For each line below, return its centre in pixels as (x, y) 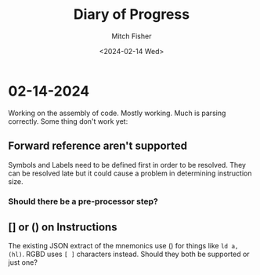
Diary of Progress (132, 14)
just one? (23, 262)
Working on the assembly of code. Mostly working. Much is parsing (117, 113)
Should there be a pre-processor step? (83, 201)
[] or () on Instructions (63, 227)
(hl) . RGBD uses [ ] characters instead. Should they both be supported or (129, 254)
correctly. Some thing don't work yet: (68, 121)
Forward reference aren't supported (98, 146)
